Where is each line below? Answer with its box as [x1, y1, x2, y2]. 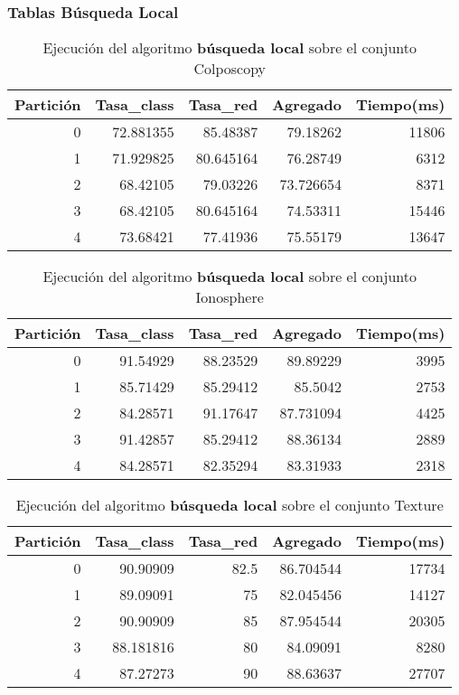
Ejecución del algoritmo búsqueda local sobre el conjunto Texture [15, 494, 444, 516]
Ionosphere [195, 286, 264, 308]
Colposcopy [193, 58, 267, 80]
